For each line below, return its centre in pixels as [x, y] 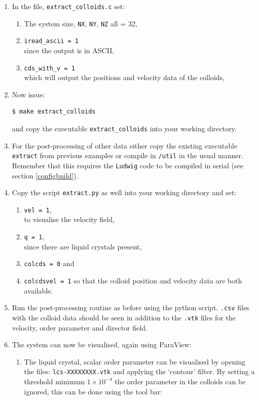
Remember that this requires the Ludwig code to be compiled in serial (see [127, 165]
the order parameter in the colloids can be [180, 381]
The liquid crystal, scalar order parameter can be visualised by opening [135, 361]
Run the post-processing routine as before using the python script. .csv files [131, 307]
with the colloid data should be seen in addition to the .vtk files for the [124, 317]
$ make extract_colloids [54, 112]
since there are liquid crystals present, [83, 246]
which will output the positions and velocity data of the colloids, [124, 77]
